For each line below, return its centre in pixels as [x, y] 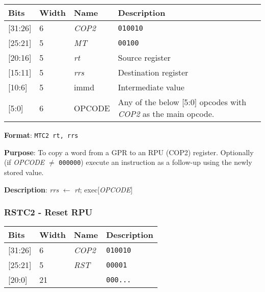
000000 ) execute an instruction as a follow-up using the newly [155, 162]
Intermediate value [151, 87]
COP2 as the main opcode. [166, 114]
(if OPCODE [24, 162]
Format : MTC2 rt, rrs [41, 135]
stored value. [24, 172]
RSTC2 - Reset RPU [48, 212]
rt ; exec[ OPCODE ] [104, 189]
